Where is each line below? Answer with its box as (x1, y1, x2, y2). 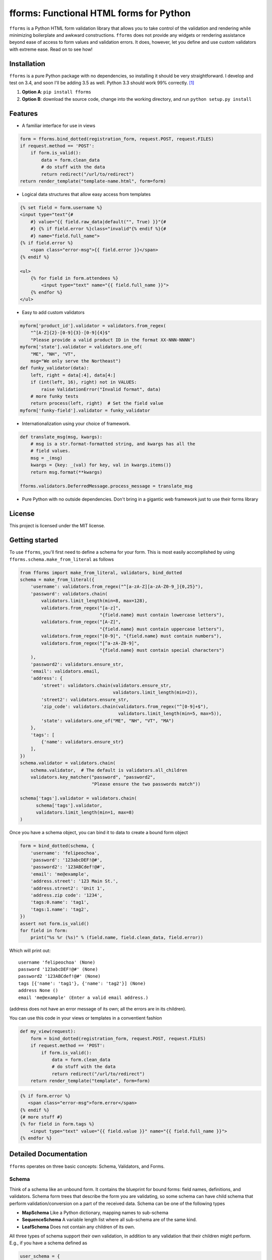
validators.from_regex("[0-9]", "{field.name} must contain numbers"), (41, 633, 222, 639)
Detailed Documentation (9, 1150, 88, 1159)
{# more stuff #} (20, 1114, 63, 1120)
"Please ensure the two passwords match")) (91, 781, 201, 787)
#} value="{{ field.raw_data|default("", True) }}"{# (30, 219, 166, 224)
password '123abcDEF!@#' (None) (18, 967, 98, 972)
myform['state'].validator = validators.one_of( (20, 344, 143, 350)
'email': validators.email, (30, 668, 100, 674)
